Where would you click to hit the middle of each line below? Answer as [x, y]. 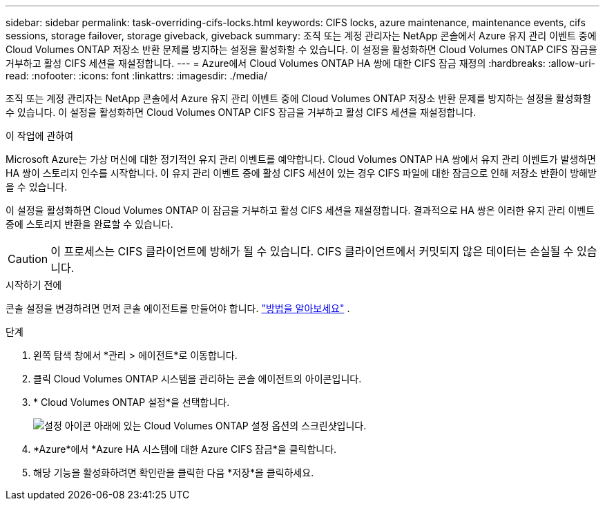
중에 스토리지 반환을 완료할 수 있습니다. [89, 224]
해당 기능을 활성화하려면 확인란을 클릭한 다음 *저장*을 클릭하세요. [174, 473]
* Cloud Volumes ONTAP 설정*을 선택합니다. [132, 402]
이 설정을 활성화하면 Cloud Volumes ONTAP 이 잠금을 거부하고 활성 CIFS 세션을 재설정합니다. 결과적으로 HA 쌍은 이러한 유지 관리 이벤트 [300, 210]
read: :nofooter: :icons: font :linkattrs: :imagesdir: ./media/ [136, 76]
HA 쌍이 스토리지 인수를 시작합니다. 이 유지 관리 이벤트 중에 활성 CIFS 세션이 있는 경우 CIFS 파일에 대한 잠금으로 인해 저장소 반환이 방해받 [301, 173]
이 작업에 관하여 [40, 136]
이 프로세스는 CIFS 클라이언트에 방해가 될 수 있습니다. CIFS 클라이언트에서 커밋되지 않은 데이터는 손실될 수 [312, 251]
